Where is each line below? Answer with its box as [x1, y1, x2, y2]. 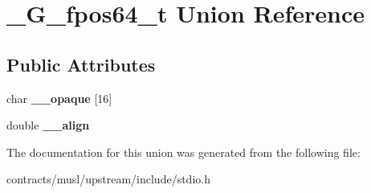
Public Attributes [6, 51, 156, 76]
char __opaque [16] [6, 89, 112, 106]
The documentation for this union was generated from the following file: [6, 143, 361, 160]
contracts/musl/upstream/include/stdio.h [6, 170, 210, 187]
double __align [6, 117, 90, 133]
